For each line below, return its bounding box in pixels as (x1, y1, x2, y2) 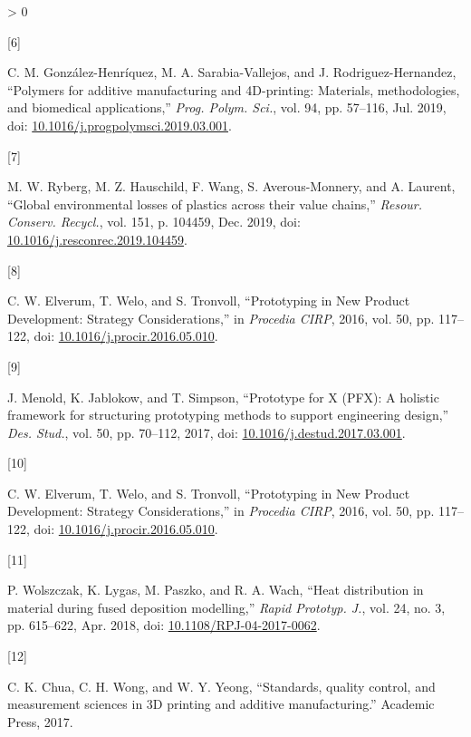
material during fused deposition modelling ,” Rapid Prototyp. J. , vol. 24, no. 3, (7, 597, 446, 616)
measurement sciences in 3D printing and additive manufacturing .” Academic (7, 694, 435, 713)
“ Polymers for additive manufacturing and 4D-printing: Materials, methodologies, (7, 80, 460, 99)
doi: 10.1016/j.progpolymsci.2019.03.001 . (7, 115, 232, 134)
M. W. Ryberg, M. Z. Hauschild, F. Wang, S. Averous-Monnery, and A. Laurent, (7, 177, 456, 196)
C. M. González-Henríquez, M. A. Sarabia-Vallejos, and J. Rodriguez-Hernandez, (7, 63, 457, 82)
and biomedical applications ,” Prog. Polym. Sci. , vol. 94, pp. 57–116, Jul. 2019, (7, 98, 447, 117)
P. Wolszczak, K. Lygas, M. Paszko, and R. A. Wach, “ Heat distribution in (7, 580, 424, 599)
